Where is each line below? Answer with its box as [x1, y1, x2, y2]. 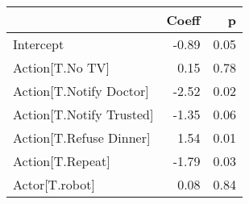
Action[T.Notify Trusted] [13, 105, 154, 123]
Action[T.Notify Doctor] [13, 81, 149, 100]
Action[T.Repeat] [13, 152, 110, 170]
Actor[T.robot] [13, 175, 95, 194]
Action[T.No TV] [13, 58, 110, 77]
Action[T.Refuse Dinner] [13, 128, 151, 147]
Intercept [13, 35, 64, 53]
